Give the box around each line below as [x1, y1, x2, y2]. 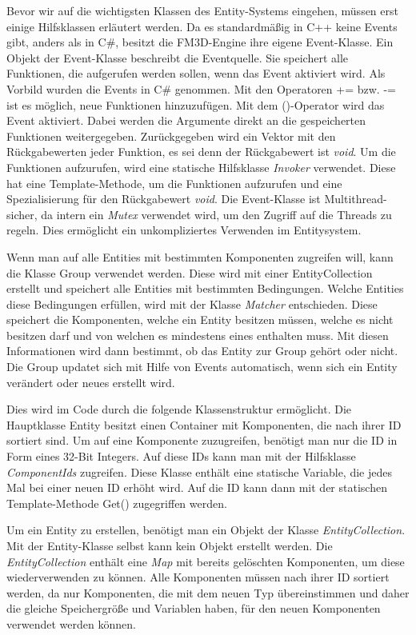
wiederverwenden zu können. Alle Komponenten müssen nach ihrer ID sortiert [6, 569, 390, 585]
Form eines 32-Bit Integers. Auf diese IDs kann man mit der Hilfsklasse [6, 448, 356, 465]
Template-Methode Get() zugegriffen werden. [6, 494, 227, 511]
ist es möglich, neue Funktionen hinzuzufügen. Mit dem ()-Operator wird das [6, 96, 385, 113]
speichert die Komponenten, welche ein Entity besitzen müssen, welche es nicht [6, 311, 394, 328]
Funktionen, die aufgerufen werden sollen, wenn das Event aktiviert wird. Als [6, 65, 386, 82]
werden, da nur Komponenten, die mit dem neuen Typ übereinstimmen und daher [6, 584, 410, 601]
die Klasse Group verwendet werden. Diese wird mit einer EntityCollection [6, 264, 373, 281]
